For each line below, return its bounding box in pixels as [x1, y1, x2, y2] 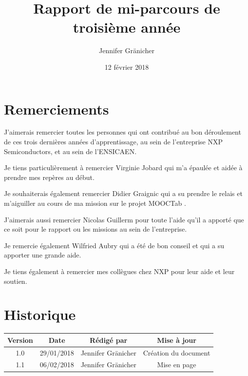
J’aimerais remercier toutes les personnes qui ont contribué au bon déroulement [4, 127, 241, 137]
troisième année [73, 17, 181, 37]
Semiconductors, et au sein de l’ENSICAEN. [4, 146, 137, 156]
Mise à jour [157, 335, 196, 345]
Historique [4, 304, 76, 324]
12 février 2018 [104, 61, 149, 72]
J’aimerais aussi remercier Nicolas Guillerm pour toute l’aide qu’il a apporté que [4, 214, 244, 224]
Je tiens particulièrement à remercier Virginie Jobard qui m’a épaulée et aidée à [4, 162, 243, 173]
